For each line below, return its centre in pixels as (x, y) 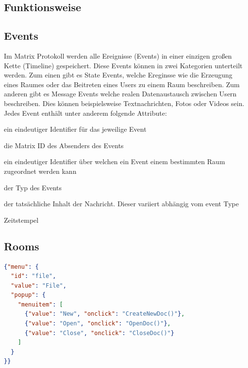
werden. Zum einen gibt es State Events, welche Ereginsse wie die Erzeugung (118, 75)
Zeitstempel (21, 220)
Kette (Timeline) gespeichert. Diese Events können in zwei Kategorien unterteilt (123, 65)
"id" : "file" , (33, 276)
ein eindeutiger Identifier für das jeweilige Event (75, 129)
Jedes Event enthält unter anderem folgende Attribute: (85, 113)
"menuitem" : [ (40, 304)
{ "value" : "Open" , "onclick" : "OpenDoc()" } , (98, 324)
